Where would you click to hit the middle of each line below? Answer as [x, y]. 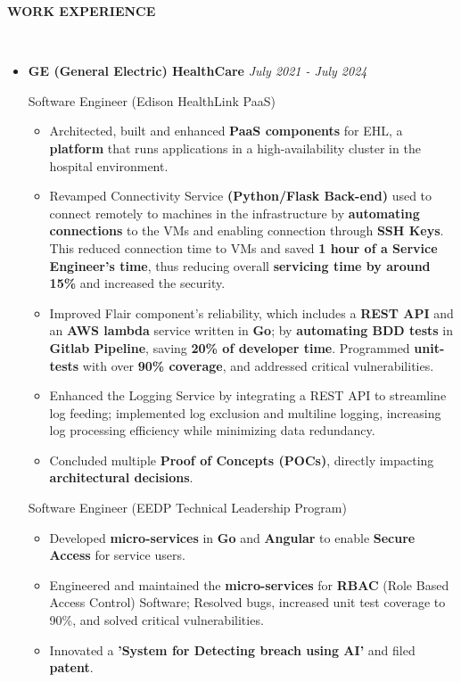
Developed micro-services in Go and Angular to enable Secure [232, 537]
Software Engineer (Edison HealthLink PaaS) [152, 100]
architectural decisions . [121, 477]
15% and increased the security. [137, 283]
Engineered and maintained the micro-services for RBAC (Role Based [249, 584]
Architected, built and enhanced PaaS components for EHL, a [226, 131]
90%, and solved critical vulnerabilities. [156, 620]
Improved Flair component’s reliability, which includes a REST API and [251, 312]
